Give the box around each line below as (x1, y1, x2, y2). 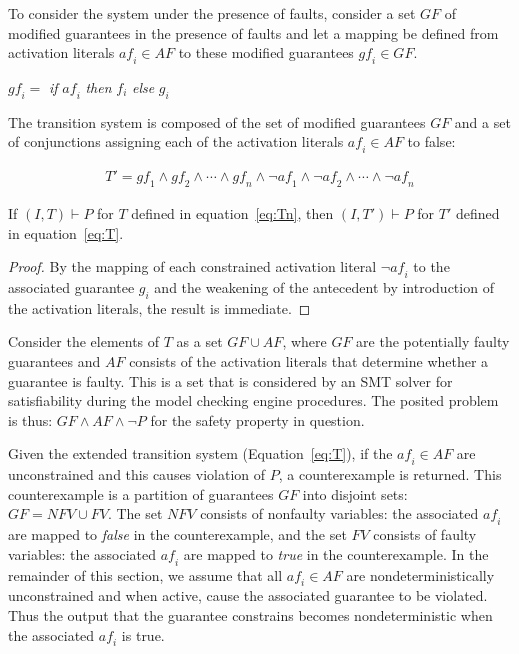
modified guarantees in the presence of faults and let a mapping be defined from (8, 22, 499, 43)
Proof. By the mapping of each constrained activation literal (8, 256, 377, 277)
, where (282, 331, 327, 352)
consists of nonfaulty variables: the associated (200, 503, 479, 524)
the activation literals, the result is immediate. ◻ (8, 297, 311, 318)
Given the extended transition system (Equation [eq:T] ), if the (8, 443, 393, 464)
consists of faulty (373, 524, 477, 545)
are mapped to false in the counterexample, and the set (8, 524, 347, 545)
